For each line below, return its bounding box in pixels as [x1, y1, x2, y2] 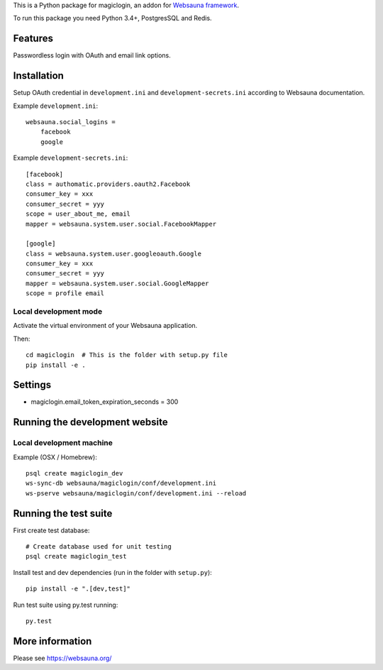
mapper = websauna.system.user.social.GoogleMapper [26, 279, 209, 287]
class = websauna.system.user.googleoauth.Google [26, 249, 202, 258]
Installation [13, 70, 64, 82]
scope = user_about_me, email [26, 210, 131, 218]
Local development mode [13, 307, 103, 316]
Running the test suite [13, 507, 113, 520]
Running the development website [13, 416, 168, 429]
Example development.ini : [13, 101, 99, 110]
